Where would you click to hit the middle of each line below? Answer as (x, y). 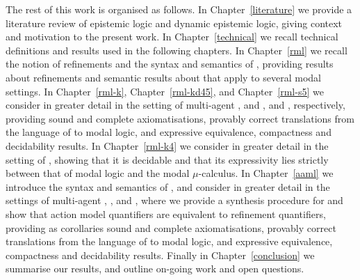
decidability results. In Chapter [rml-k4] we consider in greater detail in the (167, 145)
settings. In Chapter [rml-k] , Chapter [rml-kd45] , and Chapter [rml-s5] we (165, 91)
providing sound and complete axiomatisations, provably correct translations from (180, 118)
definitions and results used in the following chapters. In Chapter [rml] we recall (177, 50)
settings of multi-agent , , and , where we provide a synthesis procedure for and (174, 200)
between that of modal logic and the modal (98, 173)
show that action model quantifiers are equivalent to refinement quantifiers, (166, 213)
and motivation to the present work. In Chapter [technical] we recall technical (172, 37)
